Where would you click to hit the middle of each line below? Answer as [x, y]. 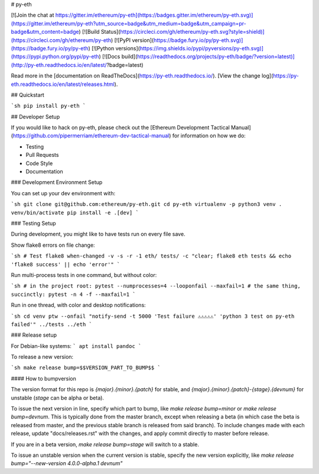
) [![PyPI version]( [132, 40]
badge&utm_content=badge [45, 32]
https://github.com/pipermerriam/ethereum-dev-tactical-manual [91, 136]
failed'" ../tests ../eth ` [52, 324]
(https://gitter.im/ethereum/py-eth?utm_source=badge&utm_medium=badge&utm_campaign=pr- [128, 23]
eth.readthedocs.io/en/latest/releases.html [63, 84]
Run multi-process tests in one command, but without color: [84, 275]
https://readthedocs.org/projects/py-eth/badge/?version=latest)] [216, 57]
